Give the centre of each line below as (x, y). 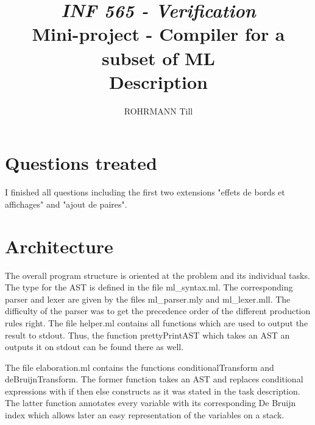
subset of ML (158, 58)
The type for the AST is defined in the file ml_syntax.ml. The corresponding (149, 287)
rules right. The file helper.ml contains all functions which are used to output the (157, 322)
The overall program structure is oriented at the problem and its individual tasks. (157, 275)
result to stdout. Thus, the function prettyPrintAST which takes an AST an (147, 335)
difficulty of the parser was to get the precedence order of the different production (158, 311)
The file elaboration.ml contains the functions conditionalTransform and (140, 367)
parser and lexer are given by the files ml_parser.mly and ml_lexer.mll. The (148, 299)
